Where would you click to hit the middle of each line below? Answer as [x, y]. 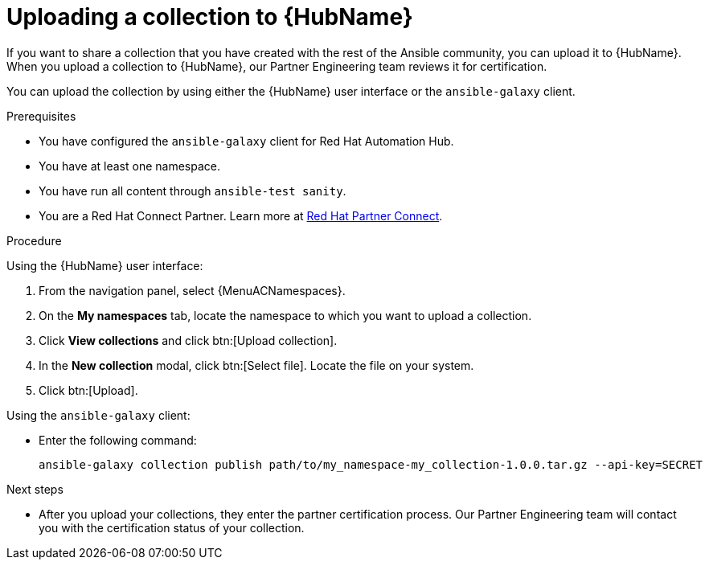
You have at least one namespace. [129, 166]
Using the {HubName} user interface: [105, 265]
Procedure [34, 240]
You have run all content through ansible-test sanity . [193, 191]
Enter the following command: [118, 440]
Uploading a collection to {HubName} [210, 17]
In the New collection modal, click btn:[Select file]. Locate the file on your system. [256, 365]
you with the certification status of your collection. [172, 527]
